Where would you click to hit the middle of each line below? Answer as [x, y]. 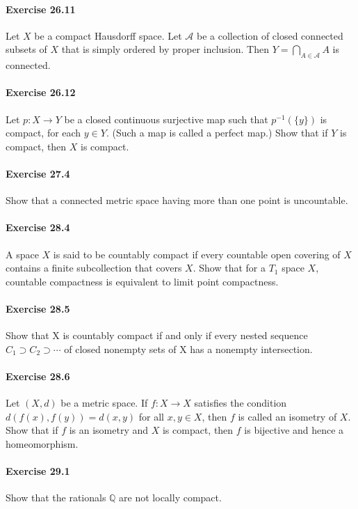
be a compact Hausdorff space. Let [108, 35]
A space [22, 254]
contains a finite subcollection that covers [94, 268]
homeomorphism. [42, 443]
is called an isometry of [287, 416]
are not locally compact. [170, 498]
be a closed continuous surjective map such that [166, 119]
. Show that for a [229, 268]
